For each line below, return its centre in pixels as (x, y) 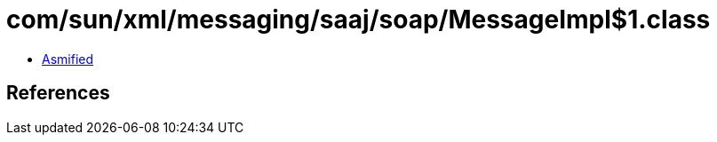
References (58, 93)
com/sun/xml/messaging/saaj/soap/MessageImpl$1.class (358, 20)
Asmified (68, 59)
